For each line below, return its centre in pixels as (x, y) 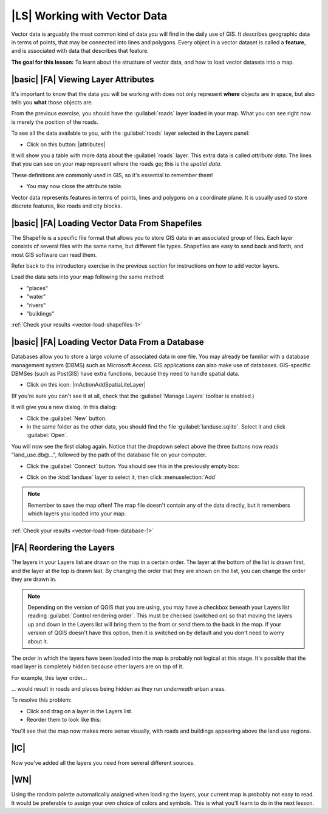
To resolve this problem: (42, 700)
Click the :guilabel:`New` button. (67, 418)
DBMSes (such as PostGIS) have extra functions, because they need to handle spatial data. (125, 374)
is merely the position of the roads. (55, 122)
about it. (38, 641)
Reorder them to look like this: (64, 720)
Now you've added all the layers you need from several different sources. (103, 762)
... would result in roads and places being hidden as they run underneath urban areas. (118, 689)
